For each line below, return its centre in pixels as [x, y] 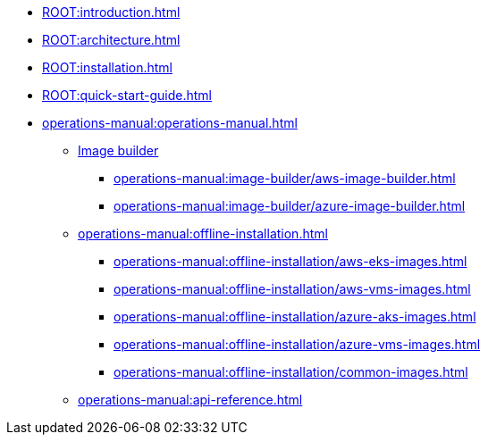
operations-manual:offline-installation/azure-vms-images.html [297, 344]
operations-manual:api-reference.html [190, 400]
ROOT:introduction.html [111, 12]
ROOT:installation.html [107, 67]
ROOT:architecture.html [111, 40]
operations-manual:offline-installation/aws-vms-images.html [292, 289]
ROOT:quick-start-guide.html [127, 95]
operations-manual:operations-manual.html [170, 123]
